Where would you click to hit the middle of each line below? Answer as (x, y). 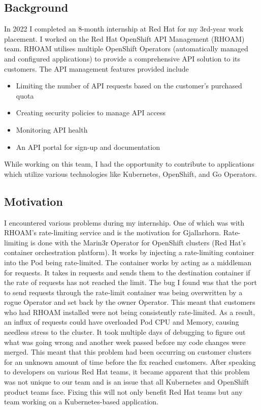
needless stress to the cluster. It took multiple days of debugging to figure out (125, 332)
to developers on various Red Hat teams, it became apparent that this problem (127, 372)
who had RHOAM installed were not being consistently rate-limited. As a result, (130, 312)
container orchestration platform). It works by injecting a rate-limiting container (129, 252)
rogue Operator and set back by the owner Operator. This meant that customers (130, 302)
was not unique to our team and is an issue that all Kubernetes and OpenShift (127, 382)
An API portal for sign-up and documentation (88, 147)
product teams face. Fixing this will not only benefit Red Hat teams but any (123, 391)
